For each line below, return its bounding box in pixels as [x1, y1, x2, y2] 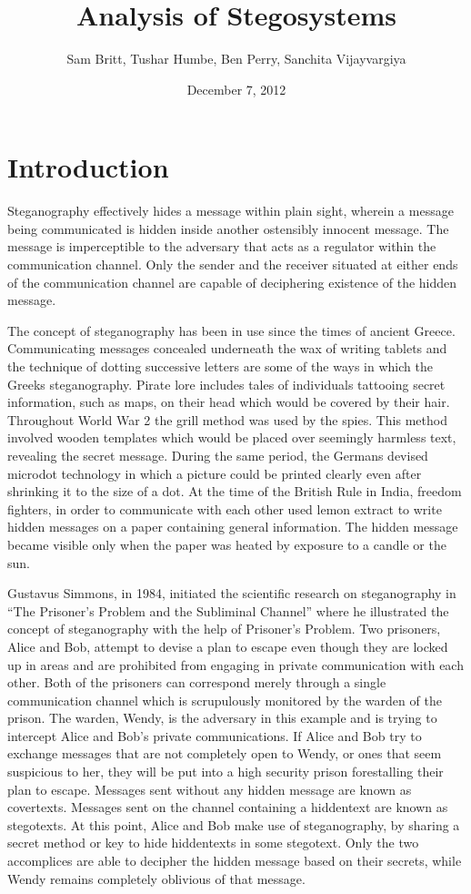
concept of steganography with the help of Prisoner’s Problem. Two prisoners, [7, 619, 441, 638]
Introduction [7, 148, 169, 186]
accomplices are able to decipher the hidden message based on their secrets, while [7, 851, 462, 870]
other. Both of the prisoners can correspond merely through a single [7, 673, 386, 692]
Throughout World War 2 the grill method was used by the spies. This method [7, 410, 447, 429]
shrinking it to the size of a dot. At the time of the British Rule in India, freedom [7, 482, 462, 501]
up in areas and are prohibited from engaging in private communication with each [7, 655, 464, 674]
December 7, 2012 [186, 79, 286, 98]
